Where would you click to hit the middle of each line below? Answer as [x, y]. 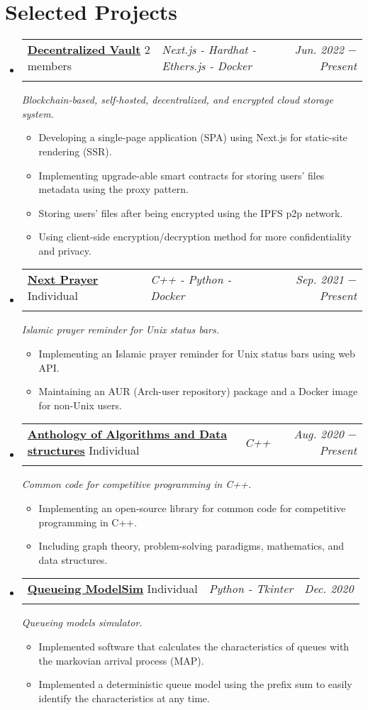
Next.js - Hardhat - [209, 50]
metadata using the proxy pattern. [113, 189]
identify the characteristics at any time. [124, 698]
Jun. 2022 [319, 50]
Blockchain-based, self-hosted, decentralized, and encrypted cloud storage [177, 100]
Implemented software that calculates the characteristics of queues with [194, 646]
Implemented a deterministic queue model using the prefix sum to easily [195, 684]
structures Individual [83, 450]
